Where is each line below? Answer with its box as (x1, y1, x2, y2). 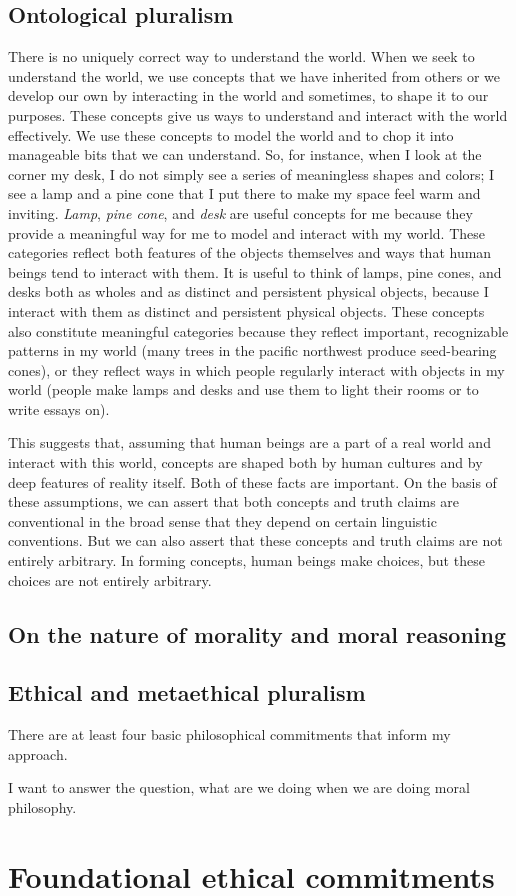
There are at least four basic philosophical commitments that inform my (8, 724, 451, 745)
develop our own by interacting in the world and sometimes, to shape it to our (8, 85, 489, 106)
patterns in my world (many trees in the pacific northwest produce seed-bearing (8, 340, 497, 361)
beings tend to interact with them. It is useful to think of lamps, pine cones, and (8, 261, 502, 282)
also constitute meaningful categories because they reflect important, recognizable (8, 320, 509, 341)
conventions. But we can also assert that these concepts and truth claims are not (8, 530, 503, 551)
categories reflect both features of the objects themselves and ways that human (8, 242, 492, 263)
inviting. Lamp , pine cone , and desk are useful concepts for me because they (8, 202, 473, 223)
